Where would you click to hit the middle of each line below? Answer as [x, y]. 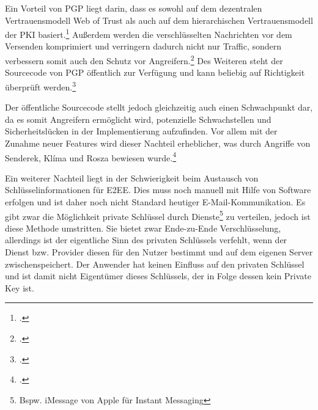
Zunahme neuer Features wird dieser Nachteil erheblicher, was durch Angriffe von [158, 143]
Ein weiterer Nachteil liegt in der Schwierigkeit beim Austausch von [132, 178]
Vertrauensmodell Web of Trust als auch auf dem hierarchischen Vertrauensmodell [159, 20]
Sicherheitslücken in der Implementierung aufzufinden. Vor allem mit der [141, 131]
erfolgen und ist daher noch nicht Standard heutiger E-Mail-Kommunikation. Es [155, 201]
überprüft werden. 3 [41, 86]
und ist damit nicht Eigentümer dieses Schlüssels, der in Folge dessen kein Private [158, 276]
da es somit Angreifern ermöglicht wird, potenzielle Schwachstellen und [138, 119]
